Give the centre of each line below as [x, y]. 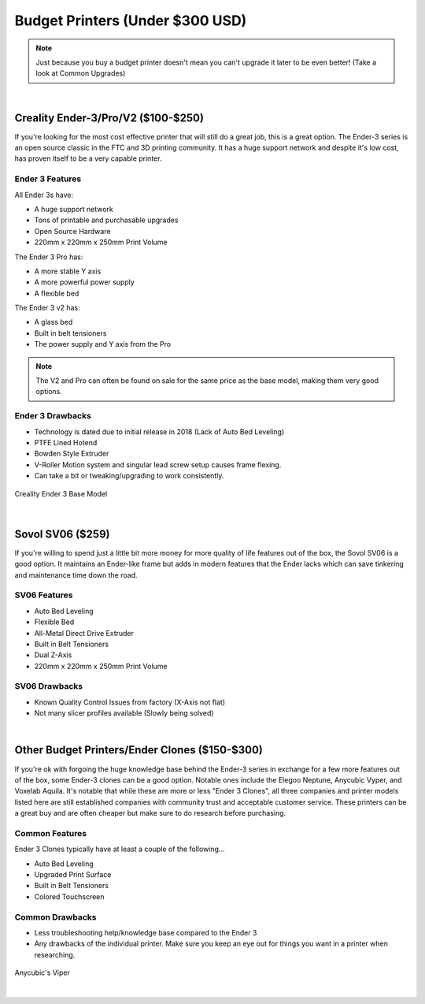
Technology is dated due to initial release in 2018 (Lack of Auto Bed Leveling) [159, 431]
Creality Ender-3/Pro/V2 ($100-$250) [109, 118]
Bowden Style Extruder [72, 454]
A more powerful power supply [85, 282]
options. [49, 392]
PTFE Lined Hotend [66, 442]
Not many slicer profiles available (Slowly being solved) [124, 713]
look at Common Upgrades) [81, 73]
